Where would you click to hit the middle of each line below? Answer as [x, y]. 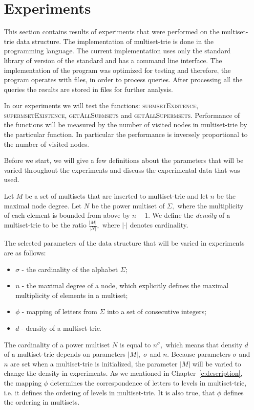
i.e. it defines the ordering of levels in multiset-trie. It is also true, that [109, 392]
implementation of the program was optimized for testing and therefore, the [117, 70]
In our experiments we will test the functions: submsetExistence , [101, 105]
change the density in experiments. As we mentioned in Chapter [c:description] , [123, 373]
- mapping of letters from [59, 311]
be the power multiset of [128, 205]
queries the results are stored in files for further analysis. [89, 89]
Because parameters [201, 354]
